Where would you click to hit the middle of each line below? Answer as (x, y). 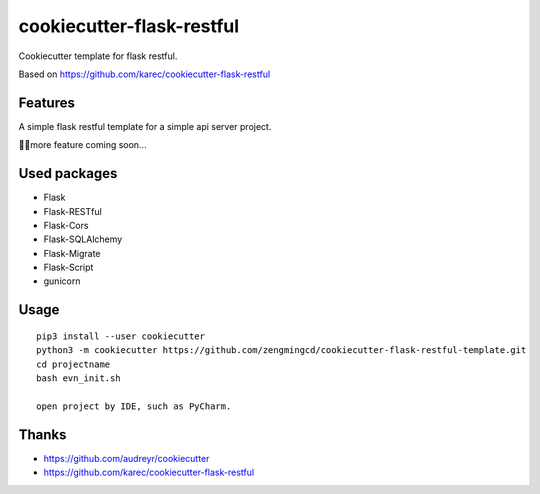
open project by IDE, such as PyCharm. (134, 406)
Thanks (42, 434)
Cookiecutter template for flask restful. (98, 56)
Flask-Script (68, 267)
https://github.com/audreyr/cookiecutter (126, 458)
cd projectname (73, 364)
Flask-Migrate (72, 253)
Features (46, 102)
